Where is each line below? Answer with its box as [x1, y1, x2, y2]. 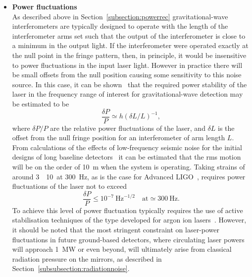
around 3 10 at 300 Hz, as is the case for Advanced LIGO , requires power [12, 171, 246, 181]
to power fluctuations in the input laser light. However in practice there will [12, 59, 243, 70]
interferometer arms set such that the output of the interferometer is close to [12, 30, 246, 41]
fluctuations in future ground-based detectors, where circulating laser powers [12, 234, 245, 244]
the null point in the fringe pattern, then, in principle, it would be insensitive [12, 50, 247, 60]
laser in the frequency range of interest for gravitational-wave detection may [12, 89, 243, 99]
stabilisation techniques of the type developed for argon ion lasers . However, [12, 215, 247, 225]
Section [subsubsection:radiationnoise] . [12, 263, 130, 274]
